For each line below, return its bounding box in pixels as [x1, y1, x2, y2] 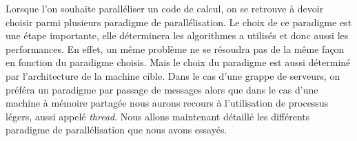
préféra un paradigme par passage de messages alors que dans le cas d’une [6, 82, 318, 96]
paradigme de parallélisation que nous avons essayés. [6, 122, 227, 137]
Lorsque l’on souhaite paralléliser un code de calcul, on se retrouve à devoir [6, 1, 324, 15]
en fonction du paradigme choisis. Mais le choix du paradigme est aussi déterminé [6, 55, 351, 69]
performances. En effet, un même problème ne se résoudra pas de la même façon [6, 41, 345, 56]
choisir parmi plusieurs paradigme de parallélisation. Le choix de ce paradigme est [6, 14, 352, 29]
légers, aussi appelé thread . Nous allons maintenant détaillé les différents [6, 109, 310, 123]
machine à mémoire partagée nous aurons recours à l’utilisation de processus [6, 96, 329, 110]
